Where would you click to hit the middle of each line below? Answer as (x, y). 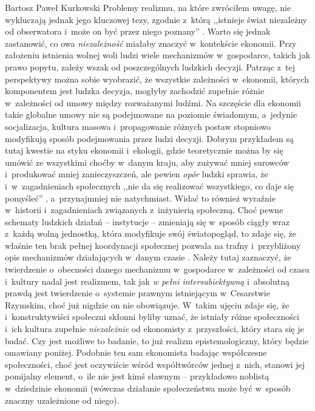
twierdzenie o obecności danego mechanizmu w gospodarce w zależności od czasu (157, 269)
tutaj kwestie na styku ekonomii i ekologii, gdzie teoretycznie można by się (144, 150)
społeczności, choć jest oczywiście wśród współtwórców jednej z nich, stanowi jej (155, 364)
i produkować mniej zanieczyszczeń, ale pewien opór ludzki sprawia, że (137, 174)
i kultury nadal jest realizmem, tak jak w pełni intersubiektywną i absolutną (147, 281)
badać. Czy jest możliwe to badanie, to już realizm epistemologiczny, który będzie (157, 340)
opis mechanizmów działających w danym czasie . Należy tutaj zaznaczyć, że (148, 257)
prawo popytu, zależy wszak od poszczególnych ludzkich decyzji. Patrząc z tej (150, 66)
